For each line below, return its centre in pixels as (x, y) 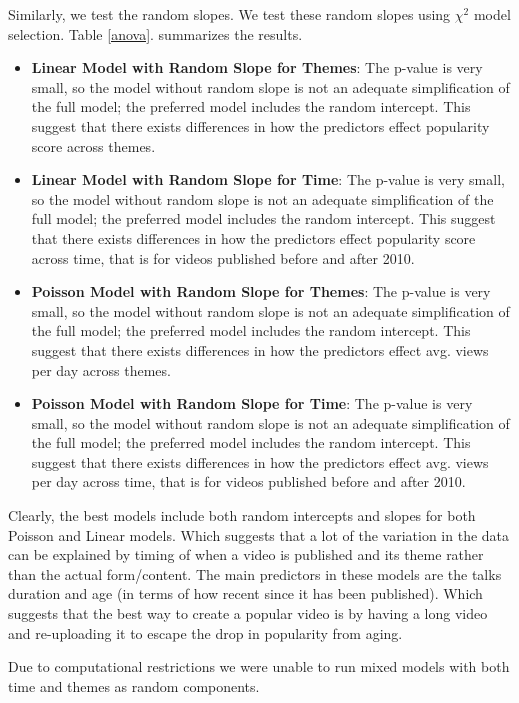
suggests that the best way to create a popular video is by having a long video (248, 613)
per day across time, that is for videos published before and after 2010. (248, 481)
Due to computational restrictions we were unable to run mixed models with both (259, 666)
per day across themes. (101, 369)
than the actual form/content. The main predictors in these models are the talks (255, 573)
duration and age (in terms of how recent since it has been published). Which (245, 593)
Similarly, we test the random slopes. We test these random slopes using (229, 14)
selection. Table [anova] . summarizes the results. (155, 33)
